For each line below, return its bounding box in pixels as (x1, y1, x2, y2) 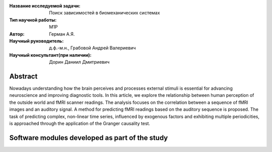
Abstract (9, 72, 38, 80)
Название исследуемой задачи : (9, 3, 81, 9)
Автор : (9, 31, 25, 37)
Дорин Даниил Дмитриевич (49, 59, 110, 65)
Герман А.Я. (49, 31, 75, 37)
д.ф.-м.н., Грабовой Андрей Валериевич (49, 45, 136, 51)
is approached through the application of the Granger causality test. (9, 120, 151, 126)
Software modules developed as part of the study (9, 133, 168, 142)
